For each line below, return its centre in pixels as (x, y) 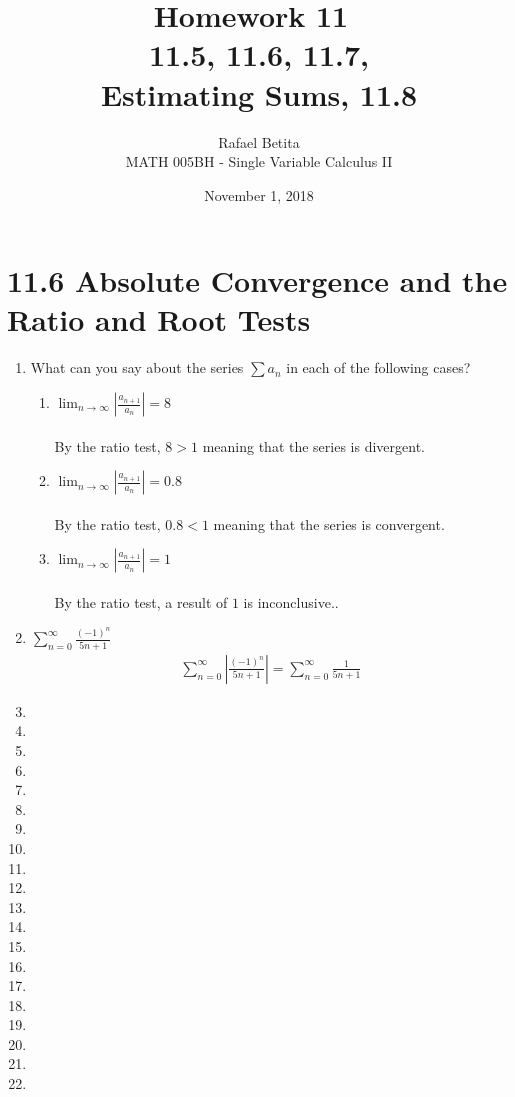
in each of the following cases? (378, 367)
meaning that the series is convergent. (329, 523)
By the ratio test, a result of (141, 601)
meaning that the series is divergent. (314, 445)
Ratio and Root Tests (159, 319)
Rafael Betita (259, 141)
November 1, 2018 (259, 194)
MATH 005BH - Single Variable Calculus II (259, 161)
